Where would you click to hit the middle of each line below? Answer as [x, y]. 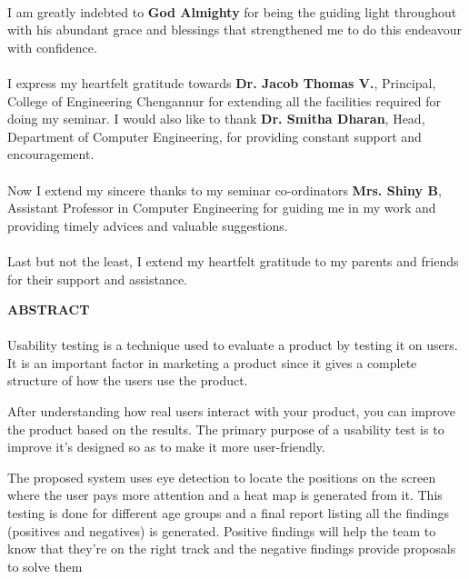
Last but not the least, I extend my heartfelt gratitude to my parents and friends [233, 260]
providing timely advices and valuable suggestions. [148, 225]
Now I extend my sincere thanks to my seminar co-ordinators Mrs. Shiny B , [225, 190]
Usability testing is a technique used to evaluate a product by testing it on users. [233, 345]
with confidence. [52, 47]
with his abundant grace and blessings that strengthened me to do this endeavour [234, 30]
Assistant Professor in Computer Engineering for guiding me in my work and [222, 208]
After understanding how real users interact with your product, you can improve [231, 411]
